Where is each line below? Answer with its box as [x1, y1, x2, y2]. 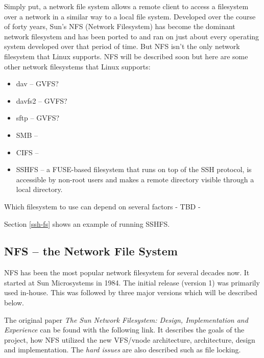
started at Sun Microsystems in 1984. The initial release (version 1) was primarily [4, 277, 260, 288]
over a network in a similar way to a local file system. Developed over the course [4, 11, 256, 21]
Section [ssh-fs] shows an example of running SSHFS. [4, 218, 170, 229]
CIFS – [16, 147, 39, 157]
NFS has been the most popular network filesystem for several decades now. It [4, 267, 250, 278]
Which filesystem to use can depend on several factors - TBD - [4, 201, 201, 211]
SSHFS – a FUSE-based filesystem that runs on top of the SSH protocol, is [16, 164, 252, 175]
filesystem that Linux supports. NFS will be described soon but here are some [4, 51, 248, 61]
